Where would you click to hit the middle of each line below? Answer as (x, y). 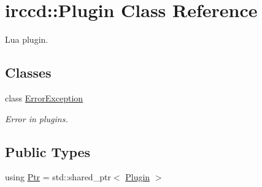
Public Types (48, 151)
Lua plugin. (27, 39)
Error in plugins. (37, 118)
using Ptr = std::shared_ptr (58, 177)
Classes (28, 72)
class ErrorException (44, 97)
